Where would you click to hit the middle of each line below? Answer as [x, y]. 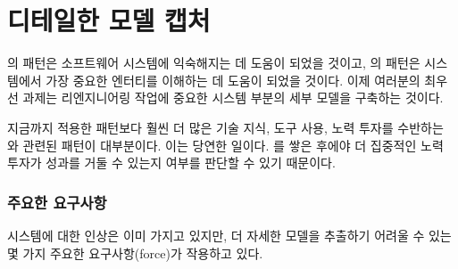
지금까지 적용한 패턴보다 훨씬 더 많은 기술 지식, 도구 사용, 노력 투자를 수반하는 [225, 127]
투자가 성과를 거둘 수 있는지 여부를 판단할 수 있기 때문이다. [171, 163]
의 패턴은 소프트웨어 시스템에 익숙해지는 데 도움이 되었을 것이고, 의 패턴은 [214, 63]
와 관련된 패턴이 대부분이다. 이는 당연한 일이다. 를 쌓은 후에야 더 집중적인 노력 [225, 145]
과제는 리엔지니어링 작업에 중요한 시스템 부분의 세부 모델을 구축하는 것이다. [233, 98]
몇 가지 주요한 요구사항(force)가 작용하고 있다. [135, 253]
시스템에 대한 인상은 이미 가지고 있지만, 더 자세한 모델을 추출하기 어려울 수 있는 [229, 235]
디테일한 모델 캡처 [109, 20]
